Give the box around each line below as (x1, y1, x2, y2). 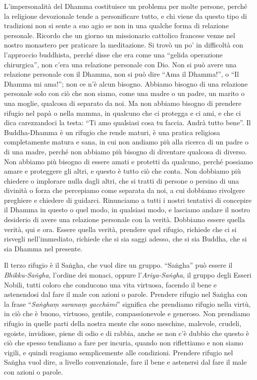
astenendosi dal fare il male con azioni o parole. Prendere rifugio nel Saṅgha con (4, 289, 248, 299)
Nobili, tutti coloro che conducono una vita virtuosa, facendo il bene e (4, 279, 217, 289)
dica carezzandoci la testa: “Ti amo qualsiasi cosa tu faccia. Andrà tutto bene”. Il (4, 117, 251, 128)
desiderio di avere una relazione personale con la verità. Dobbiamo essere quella (4, 214, 245, 225)
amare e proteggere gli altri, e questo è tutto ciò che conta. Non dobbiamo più (4, 166, 241, 176)
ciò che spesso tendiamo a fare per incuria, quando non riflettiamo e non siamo (4, 337, 244, 348)
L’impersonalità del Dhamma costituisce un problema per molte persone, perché (4, 1, 247, 11)
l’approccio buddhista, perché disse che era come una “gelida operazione (4, 49, 223, 59)
